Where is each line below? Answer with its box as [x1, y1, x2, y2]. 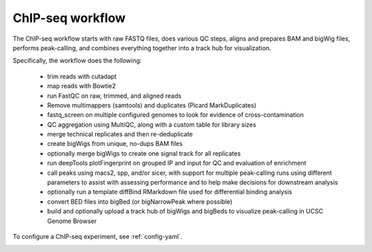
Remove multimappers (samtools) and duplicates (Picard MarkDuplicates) [47, 101, 257, 109]
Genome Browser [47, 217, 97, 225]
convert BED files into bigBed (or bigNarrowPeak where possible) [47, 197, 233, 206]
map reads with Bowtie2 [47, 82, 116, 90]
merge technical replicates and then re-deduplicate [47, 130, 193, 138]
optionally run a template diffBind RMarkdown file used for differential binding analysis [47, 188, 293, 196]
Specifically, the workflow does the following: [12, 56, 142, 65]
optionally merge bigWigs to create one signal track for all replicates [47, 149, 241, 158]
